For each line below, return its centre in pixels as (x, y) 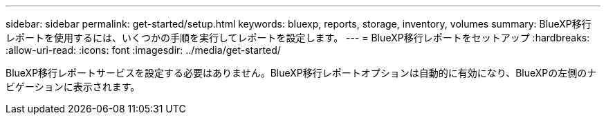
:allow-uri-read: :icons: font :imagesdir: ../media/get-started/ (143, 50)
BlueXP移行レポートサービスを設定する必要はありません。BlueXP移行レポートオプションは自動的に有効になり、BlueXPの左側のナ (301, 73)
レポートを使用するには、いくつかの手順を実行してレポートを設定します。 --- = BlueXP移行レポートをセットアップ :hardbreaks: (298, 38)
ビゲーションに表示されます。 (73, 87)
